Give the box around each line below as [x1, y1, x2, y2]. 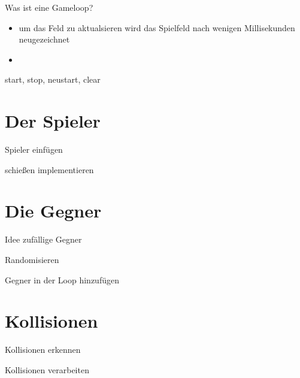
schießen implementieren [5, 163, 94, 176]
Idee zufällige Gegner [5, 233, 82, 246]
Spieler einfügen [5, 143, 63, 156]
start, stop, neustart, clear [5, 73, 101, 86]
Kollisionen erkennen [5, 343, 81, 356]
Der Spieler [5, 108, 101, 133]
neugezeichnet [19, 33, 70, 46]
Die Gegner [5, 198, 102, 223]
